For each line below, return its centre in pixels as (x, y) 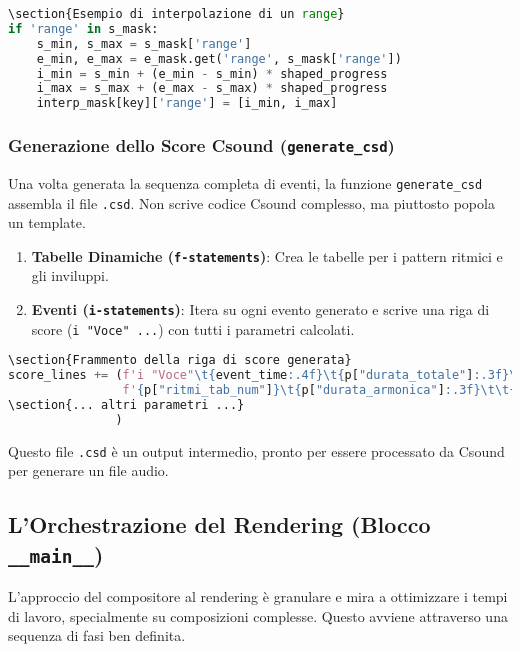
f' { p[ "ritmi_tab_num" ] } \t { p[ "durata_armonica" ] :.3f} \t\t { (319, 390)
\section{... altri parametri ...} (126, 405)
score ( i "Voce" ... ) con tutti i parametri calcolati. (193, 328)
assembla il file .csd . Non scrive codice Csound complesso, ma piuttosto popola (251, 202)
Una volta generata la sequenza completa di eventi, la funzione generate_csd (245, 182)
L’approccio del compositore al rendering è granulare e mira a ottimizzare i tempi (258, 596)
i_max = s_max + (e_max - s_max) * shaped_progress (212, 88)
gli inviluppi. (70, 275)
